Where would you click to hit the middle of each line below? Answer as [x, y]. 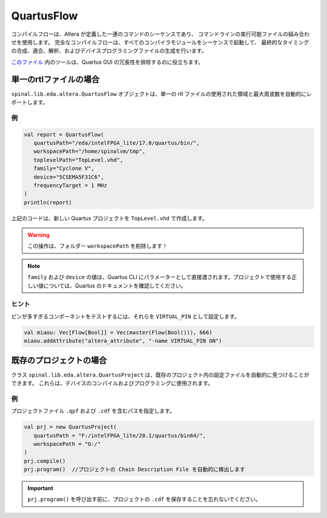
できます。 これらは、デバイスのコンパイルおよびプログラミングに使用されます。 [112, 383]
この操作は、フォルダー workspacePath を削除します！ [97, 246]
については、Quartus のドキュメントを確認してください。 [115, 286]
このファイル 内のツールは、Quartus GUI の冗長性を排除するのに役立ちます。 [107, 62]
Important [41, 488]
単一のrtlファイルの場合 [55, 79]
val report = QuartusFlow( [64, 134]
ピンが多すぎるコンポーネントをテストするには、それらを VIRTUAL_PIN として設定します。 [125, 316]
